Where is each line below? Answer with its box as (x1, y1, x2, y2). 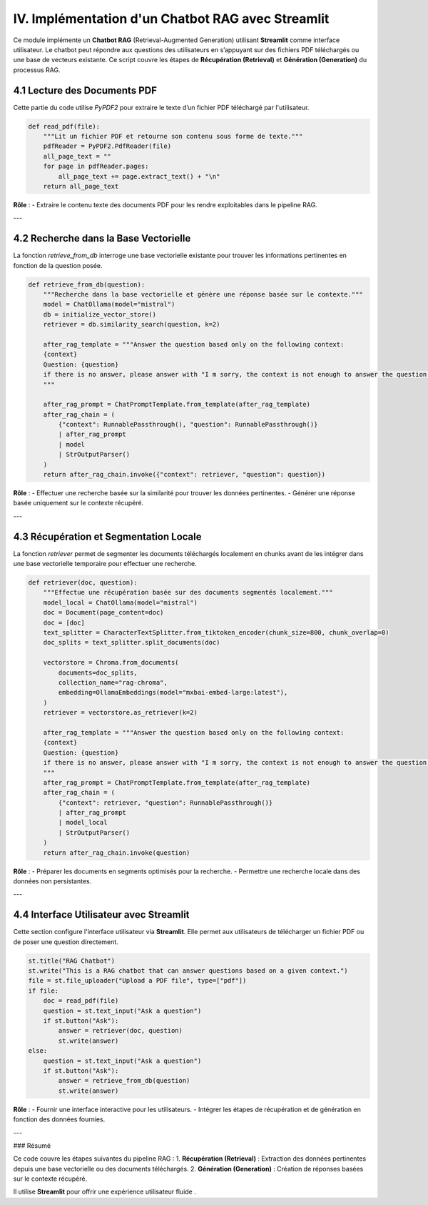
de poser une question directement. (13, 937, 119, 946)
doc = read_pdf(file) (43, 997, 119, 1005)
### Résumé (13, 1141, 51, 1150)
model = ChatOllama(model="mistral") (43, 300, 175, 309)
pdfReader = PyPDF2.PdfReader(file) (43, 142, 171, 150)
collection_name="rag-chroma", (58, 678, 168, 686)
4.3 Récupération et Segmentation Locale (13, 530, 202, 542)
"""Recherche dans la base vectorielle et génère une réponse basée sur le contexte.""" (43, 290, 363, 298)
